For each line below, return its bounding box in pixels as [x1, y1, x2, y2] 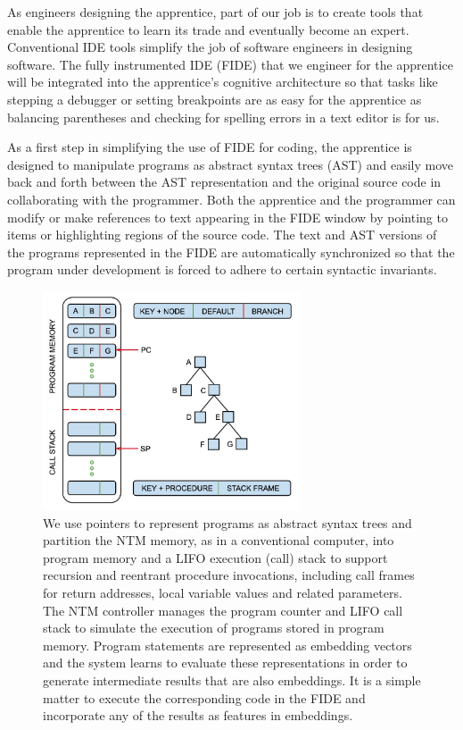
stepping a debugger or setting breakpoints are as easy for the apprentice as [7, 89, 422, 108]
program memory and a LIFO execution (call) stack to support [43, 548, 388, 566]
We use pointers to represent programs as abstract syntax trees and [43, 513, 412, 532]
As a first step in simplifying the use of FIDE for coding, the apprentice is [7, 138, 412, 156]
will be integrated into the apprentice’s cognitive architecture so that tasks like [7, 72, 438, 91]
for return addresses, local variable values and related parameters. [43, 583, 402, 601]
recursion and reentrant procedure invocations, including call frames [43, 566, 415, 584]
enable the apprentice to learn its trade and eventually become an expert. [7, 20, 409, 38]
